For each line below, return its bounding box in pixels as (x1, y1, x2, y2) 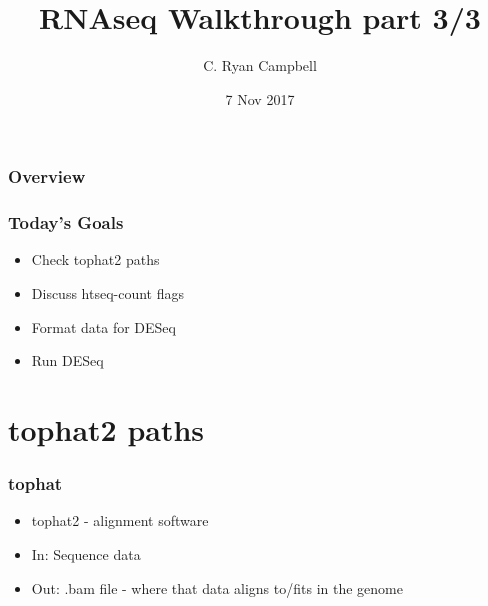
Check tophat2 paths (31, 249, 160, 270)
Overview (8, 164, 86, 189)
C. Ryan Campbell (203, 55, 317, 76)
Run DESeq (31, 350, 104, 371)
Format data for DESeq (31, 316, 176, 337)
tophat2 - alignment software (31, 510, 209, 531)
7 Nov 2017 (225, 88, 295, 109)
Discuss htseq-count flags (31, 283, 185, 304)
